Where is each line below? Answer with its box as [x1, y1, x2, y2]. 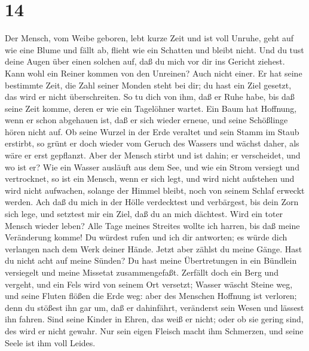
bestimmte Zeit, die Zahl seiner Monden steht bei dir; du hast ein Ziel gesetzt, [5, 78, 292, 91]
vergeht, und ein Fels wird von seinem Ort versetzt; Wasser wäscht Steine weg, [5, 277, 293, 290]
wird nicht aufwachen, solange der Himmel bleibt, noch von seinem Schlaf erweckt [5, 184, 305, 196]
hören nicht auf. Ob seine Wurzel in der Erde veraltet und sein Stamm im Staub [5, 125, 299, 138]
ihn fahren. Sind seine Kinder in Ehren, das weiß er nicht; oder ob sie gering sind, [5, 313, 304, 325]
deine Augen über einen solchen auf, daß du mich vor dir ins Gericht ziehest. [5, 55, 285, 68]
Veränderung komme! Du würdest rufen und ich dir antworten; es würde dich [5, 231, 287, 243]
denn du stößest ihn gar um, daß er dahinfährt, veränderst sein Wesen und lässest [5, 301, 304, 313]
